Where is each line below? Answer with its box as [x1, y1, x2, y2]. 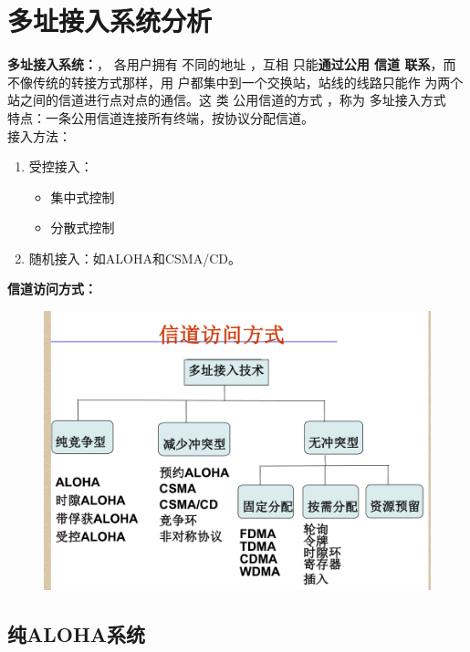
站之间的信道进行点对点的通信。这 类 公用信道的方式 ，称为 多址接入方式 [7, 90, 446, 109]
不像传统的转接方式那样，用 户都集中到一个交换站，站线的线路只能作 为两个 [7, 72, 464, 91]
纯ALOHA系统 [7, 619, 146, 647]
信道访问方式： [7, 279, 97, 298]
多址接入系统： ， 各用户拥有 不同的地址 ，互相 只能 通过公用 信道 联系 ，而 [7, 55, 456, 74]
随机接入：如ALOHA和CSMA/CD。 [28, 248, 241, 267]
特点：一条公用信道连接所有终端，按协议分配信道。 [7, 108, 314, 127]
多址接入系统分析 [7, 2, 213, 39]
